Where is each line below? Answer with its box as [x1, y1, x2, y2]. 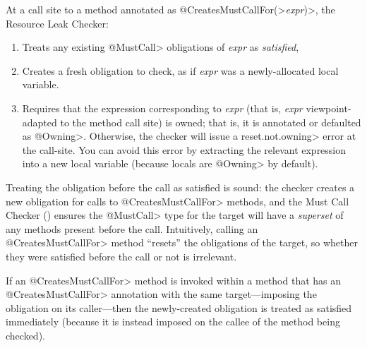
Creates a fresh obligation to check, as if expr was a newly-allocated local [22, 63, 339, 78]
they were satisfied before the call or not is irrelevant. [6, 248, 237, 263]
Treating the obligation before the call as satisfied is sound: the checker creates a [6, 179, 355, 194]
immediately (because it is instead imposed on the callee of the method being [6, 314, 340, 329]
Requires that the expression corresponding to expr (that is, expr [22, 100, 303, 115]
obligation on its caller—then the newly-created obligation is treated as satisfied [6, 300, 352, 315]
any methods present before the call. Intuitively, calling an [6, 221, 258, 236]
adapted [22, 114, 57, 129]
